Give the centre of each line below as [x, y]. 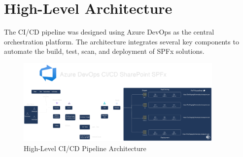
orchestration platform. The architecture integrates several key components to [121, 41]
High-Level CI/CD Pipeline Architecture [85, 148]
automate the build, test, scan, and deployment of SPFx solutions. [104, 51]
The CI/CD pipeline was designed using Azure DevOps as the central [109, 32]
